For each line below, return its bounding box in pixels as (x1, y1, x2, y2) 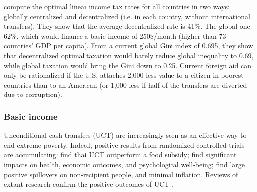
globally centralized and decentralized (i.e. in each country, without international (4, 11, 250, 21)
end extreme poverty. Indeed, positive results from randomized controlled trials (4, 139, 245, 150)
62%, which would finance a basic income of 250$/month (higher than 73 (4, 30, 226, 41)
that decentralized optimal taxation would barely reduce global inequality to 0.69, (4, 50, 254, 60)
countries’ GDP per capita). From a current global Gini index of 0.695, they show (4, 40, 253, 51)
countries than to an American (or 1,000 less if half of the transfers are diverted (4, 79, 247, 90)
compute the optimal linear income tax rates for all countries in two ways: (4, 1, 230, 11)
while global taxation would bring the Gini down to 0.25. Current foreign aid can (4, 60, 251, 70)
